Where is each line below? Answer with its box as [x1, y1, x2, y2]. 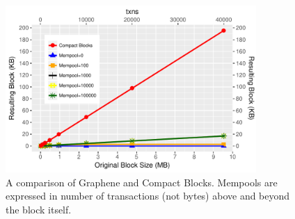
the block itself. [6, 202, 72, 217]
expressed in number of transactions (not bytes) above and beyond [6, 188, 290, 203]
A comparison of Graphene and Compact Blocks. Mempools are [6, 175, 278, 189]
